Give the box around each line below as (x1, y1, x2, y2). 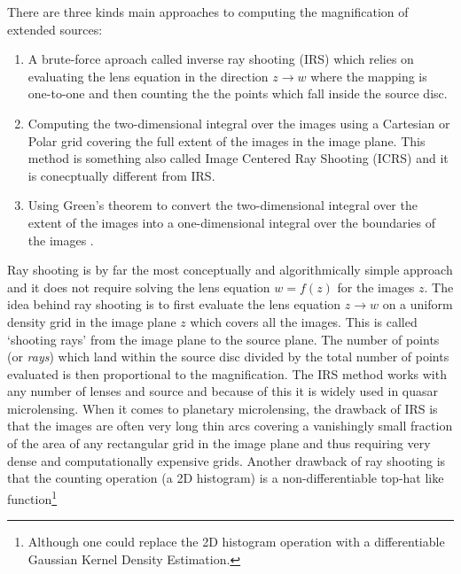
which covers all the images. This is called (190, 312, 418, 330)
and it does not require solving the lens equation (7, 277, 270, 296)
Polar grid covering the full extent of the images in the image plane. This (27, 131, 426, 150)
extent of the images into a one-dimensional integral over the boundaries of (27, 213, 436, 231)
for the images (337, 277, 415, 296)
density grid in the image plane (7, 312, 176, 330)
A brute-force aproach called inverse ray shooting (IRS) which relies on (27, 50, 414, 68)
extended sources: (7, 19, 103, 38)
